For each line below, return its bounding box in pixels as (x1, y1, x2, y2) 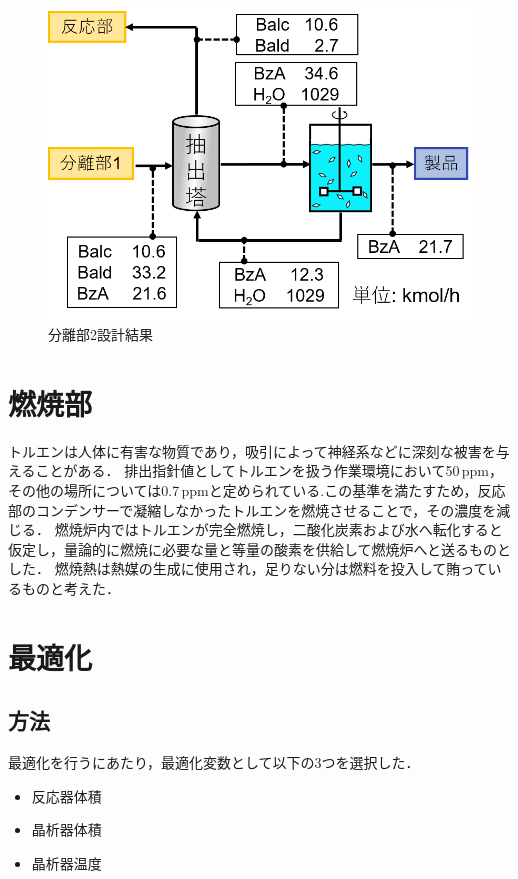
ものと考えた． (21, 577, 120, 598)
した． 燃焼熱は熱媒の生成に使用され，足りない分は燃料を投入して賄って (8, 558, 488, 579)
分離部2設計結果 (48, 324, 153, 345)
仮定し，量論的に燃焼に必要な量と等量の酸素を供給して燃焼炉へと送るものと (8, 538, 511, 559)
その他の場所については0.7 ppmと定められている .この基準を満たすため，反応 (8, 479, 506, 500)
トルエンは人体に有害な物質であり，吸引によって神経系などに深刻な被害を (8, 440, 496, 461)
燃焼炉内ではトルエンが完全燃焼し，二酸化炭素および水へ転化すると (54, 519, 503, 540)
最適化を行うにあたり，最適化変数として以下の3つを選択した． (8, 752, 420, 773)
